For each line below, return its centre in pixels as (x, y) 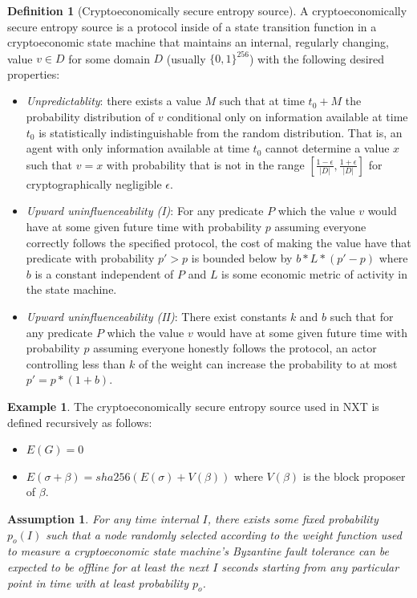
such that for (362, 316)
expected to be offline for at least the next (108, 566)
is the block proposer (354, 476)
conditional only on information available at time (287, 117)
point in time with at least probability (98, 582)
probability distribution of (90, 117)
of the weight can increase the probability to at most (268, 363)
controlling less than (76, 363)
